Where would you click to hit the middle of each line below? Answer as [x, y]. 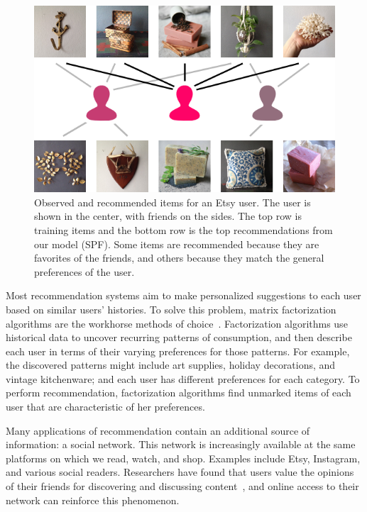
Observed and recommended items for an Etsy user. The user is [172, 202]
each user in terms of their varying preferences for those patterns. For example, [178, 351]
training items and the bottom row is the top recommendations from [183, 229]
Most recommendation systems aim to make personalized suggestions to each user [183, 295]
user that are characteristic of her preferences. [105, 407]
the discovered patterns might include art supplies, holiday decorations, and [171, 365]
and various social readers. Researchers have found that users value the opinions [180, 472]
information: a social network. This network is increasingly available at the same [181, 444]
